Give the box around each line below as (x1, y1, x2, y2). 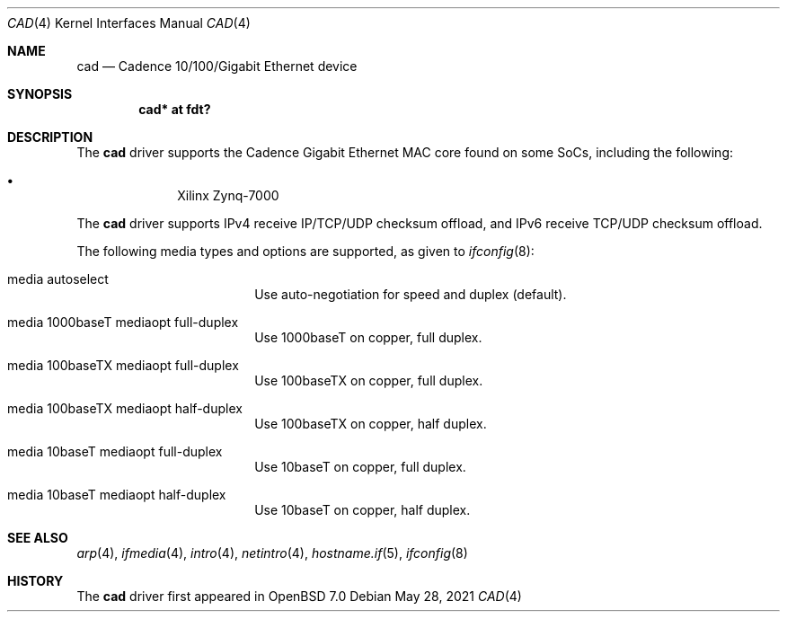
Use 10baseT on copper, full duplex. (254, 459, 466, 474)
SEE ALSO (7, 530, 68, 545)
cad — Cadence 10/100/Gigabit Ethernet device (76, 58, 358, 74)
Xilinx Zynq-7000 (177, 188, 279, 203)
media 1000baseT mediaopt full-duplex (7, 314, 239, 330)
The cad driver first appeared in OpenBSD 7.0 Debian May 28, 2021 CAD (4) (76, 588, 522, 604)
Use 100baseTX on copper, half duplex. (254, 416, 487, 431)
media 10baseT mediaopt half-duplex (7, 487, 226, 502)
